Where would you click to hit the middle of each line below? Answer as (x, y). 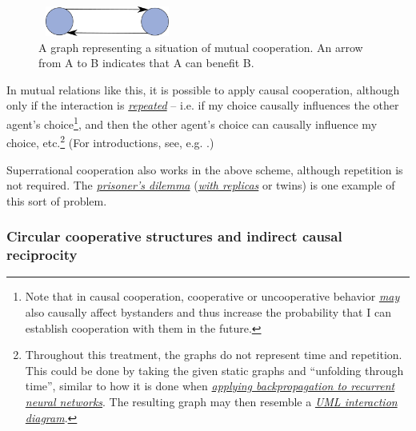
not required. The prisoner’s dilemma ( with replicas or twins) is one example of (201, 185)
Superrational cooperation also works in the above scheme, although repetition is (205, 169)
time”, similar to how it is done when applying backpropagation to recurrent (210, 386)
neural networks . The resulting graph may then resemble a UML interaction (211, 401)
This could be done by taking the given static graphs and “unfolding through (214, 370)
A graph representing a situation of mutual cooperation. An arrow (201, 47)
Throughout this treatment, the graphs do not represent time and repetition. (214, 355)
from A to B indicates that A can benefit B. (146, 63)
